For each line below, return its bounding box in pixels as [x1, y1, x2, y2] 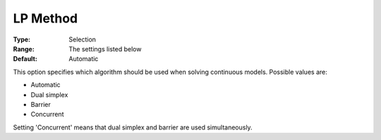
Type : [13, 35, 31, 44]
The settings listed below [68, 44, 142, 53]
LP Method [13, 11, 78, 26]
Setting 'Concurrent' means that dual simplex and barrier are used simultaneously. [13, 123, 253, 132]
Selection [68, 35, 97, 44]
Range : [13, 44, 35, 53]
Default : [13, 55, 38, 63]
